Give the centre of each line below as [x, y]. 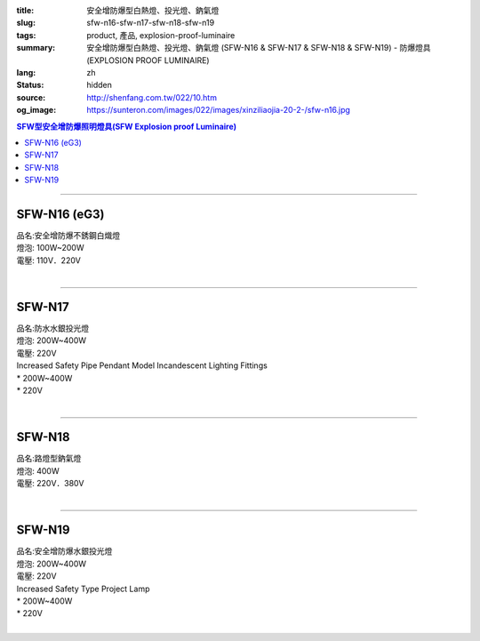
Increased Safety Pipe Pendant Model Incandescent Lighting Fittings [142, 365]
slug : [26, 23]
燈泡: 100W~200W [50, 248]
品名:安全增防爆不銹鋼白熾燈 [68, 235]
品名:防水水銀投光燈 [53, 328]
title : [25, 10]
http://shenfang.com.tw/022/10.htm [152, 97]
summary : [36, 48]
